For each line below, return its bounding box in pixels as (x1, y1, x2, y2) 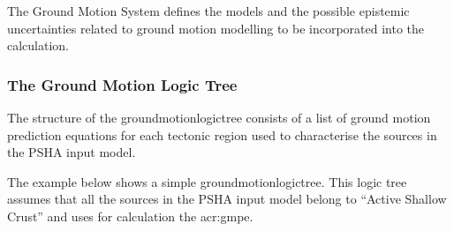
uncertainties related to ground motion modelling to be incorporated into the (7, 19, 425, 37)
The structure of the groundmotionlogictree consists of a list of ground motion (7, 108, 431, 126)
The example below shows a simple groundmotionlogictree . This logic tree (7, 172, 407, 190)
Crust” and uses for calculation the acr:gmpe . (7, 206, 253, 225)
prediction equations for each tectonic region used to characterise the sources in (7, 125, 437, 144)
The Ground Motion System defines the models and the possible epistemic (7, 2, 410, 19)
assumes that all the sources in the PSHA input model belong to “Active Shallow (7, 190, 447, 208)
